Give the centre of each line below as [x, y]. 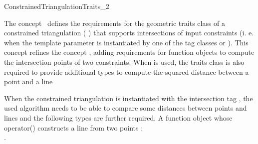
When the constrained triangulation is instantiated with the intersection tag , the [129, 98]
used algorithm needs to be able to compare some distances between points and [126, 108]
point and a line [28, 81]
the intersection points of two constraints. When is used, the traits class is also [124, 62]
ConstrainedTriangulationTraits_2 [57, 6]
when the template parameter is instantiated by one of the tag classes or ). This [126, 42]
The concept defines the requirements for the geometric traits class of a [115, 23]
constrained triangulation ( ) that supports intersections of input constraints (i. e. [129, 33]
